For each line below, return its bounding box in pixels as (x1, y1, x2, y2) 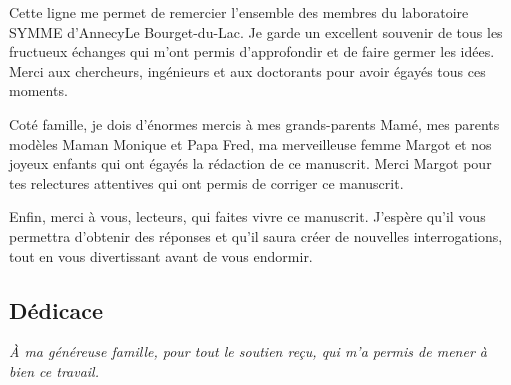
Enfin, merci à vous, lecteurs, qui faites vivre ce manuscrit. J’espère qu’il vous (9, 206, 486, 227)
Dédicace (9, 294, 103, 325)
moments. (9, 80, 68, 101)
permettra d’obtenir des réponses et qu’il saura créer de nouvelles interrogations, (9, 225, 503, 246)
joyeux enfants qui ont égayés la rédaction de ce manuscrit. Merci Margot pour (9, 153, 492, 174)
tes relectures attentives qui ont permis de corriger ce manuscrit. (9, 172, 404, 193)
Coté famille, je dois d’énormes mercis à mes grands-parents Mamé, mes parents (9, 113, 500, 134)
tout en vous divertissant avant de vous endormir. (9, 245, 313, 266)
